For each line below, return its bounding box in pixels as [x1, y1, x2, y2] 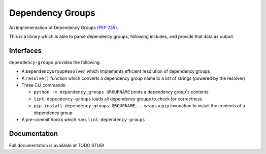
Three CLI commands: [21, 82, 66, 88]
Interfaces [9, 46, 42, 55]
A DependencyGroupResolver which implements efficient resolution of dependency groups [21, 68, 210, 74]
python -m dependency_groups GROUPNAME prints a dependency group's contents [33, 89, 209, 95]
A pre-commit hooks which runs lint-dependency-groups [21, 116, 145, 123]
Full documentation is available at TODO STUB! [9, 142, 104, 148]
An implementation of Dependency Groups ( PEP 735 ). [9, 25, 118, 31]
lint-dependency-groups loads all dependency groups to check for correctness [33, 96, 202, 102]
